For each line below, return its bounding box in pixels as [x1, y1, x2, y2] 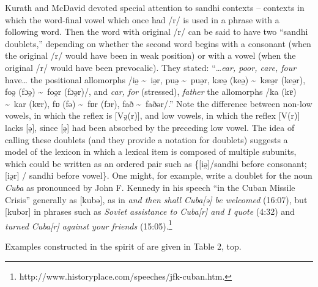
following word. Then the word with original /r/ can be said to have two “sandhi [5, 25, 308, 38]
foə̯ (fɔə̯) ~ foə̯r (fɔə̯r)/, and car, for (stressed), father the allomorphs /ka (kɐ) [5, 85, 297, 98]
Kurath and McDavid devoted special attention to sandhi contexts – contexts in [5, 1, 305, 13]
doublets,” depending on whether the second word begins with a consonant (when [5, 37, 311, 50]
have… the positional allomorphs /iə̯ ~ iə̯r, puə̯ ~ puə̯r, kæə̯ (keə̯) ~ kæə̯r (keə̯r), [5, 73, 306, 86]
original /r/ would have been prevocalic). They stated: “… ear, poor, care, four [5, 61, 297, 73]
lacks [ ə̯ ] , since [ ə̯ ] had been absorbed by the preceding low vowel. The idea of [5, 121, 295, 133]
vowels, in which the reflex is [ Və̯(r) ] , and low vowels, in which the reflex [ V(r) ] [5, 109, 300, 122]
